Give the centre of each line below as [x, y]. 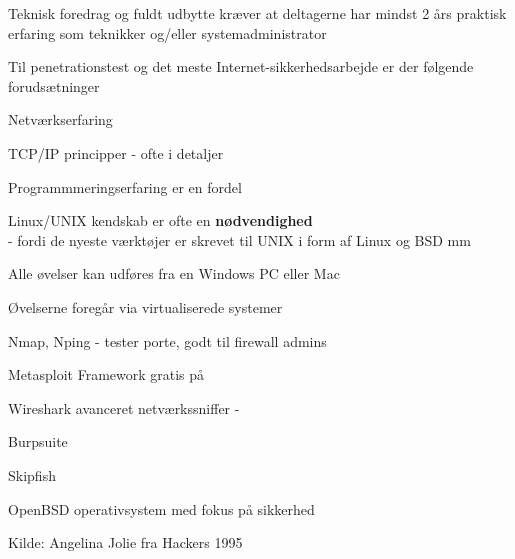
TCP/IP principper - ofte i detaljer [116, 152]
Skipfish [32, 474]
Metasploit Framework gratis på [106, 374]
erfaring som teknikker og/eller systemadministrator [167, 32]
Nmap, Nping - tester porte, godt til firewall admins [167, 340]
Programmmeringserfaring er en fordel [125, 186]
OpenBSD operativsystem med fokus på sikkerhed [161, 508]
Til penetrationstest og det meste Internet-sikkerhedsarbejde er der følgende [241, 66]
